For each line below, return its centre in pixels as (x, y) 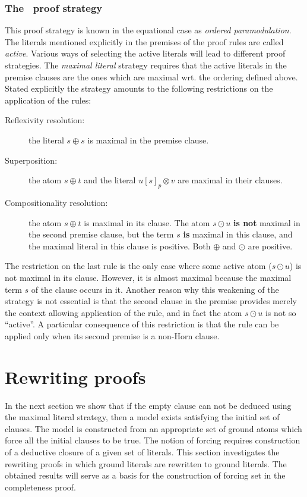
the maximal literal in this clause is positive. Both (120, 246)
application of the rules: (48, 100)
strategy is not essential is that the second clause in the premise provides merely (151, 301)
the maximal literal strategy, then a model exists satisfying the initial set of (142, 417)
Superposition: (31, 160)
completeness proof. (40, 487)
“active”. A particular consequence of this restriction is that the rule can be (142, 324)
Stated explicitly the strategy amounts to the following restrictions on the (139, 88)
